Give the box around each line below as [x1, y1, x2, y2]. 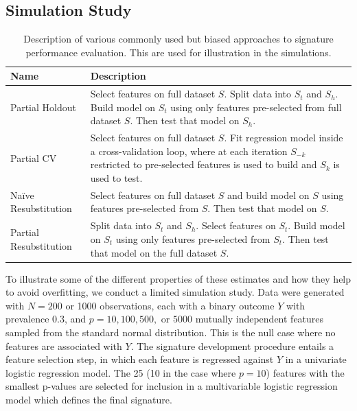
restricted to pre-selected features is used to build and [90, 157, 317, 172]
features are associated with [5, 338, 122, 353]
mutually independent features [195, 312, 324, 326]
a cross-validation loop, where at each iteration [90, 143, 288, 158]
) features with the [266, 365, 345, 379]
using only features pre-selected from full [170, 99, 342, 114]
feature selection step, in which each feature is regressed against [5, 352, 274, 366]
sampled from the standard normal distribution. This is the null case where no [5, 325, 336, 339]
